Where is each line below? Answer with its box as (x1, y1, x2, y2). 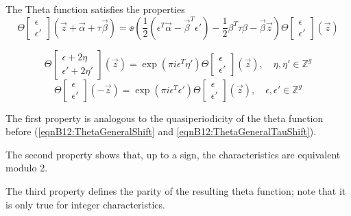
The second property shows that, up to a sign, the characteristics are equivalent (5, 147, 341, 161)
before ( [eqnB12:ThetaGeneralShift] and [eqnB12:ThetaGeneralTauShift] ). (5, 124, 317, 139)
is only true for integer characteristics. (5, 197, 165, 211)
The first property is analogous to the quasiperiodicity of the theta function (5, 110, 324, 125)
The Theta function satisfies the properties (5, 2, 185, 16)
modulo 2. (5, 160, 48, 175)
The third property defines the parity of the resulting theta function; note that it (5, 183, 346, 197)
